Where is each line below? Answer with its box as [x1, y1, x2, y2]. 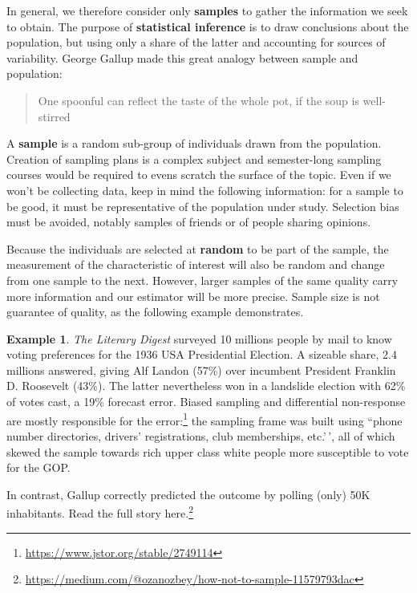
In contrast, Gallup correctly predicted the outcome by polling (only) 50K [6, 485, 370, 502]
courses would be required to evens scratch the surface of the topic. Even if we [6, 166, 391, 183]
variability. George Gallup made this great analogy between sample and [6, 49, 358, 66]
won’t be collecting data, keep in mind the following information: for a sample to [6, 181, 403, 198]
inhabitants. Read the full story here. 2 [6, 502, 194, 521]
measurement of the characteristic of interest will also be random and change [6, 256, 385, 273]
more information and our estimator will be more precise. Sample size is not [6, 287, 380, 304]
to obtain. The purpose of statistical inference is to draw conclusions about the [6, 18, 409, 35]
